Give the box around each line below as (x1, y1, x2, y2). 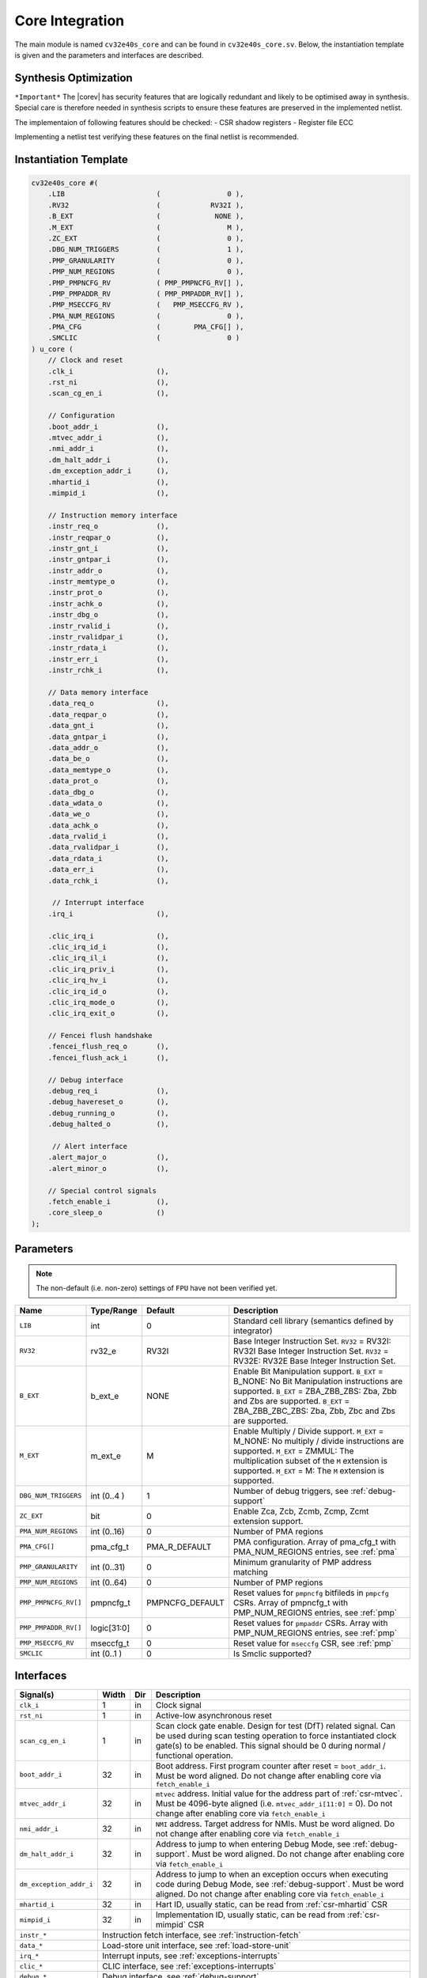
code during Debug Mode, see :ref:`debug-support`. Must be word (155, 1879, 404, 1890)
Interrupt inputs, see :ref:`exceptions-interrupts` (101, 1950, 281, 1961)
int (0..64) (90, 1577, 127, 1588)
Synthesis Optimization (14, 71, 134, 85)
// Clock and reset (47, 356, 124, 365)
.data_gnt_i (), (47, 721, 169, 730)
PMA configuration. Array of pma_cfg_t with (233, 1536, 396, 1547)
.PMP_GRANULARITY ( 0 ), (47, 256, 244, 265)
